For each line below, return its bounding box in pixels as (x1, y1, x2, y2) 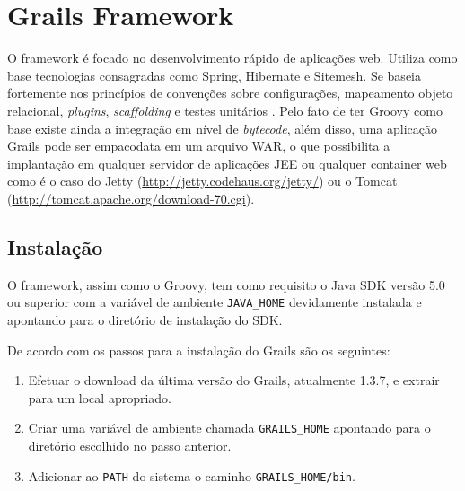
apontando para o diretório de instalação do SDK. (7, 310, 283, 329)
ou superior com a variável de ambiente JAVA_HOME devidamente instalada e (7, 293, 422, 311)
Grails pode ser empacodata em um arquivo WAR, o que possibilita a (7, 136, 390, 155)
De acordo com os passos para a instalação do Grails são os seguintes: (7, 340, 390, 359)
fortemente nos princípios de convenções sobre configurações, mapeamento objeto (7, 83, 453, 102)
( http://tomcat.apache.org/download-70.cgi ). (7, 189, 255, 207)
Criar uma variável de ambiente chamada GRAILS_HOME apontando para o (28, 418, 431, 437)
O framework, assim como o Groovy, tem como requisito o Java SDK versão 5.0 (7, 275, 445, 294)
